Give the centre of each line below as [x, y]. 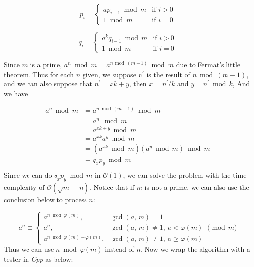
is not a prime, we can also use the [197, 187]
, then [138, 84]
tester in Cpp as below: [39, 258]
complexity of [24, 187]
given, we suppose [109, 74]
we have [16, 93]
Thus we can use [29, 249]
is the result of [168, 74]
